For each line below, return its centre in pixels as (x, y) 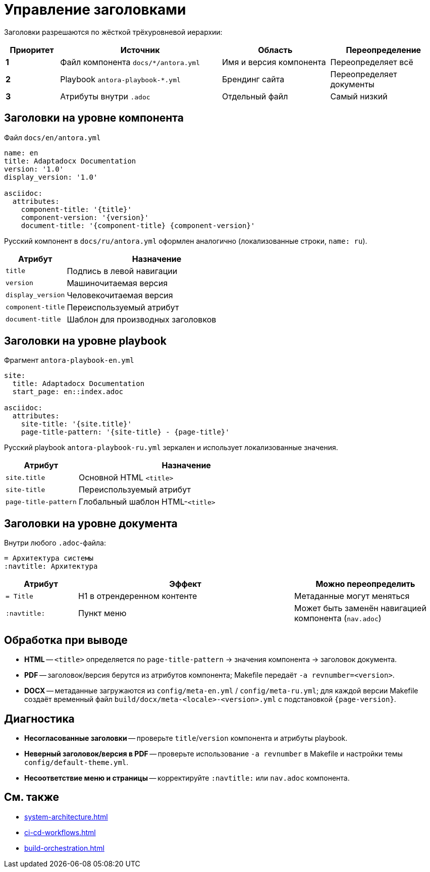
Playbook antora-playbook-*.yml (120, 79)
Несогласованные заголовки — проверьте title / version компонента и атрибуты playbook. (186, 738)
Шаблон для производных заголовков (142, 319)
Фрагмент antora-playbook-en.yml (69, 360)
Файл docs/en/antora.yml (52, 137)
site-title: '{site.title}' (76, 424)
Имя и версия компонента (274, 62)
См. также (32, 797)
